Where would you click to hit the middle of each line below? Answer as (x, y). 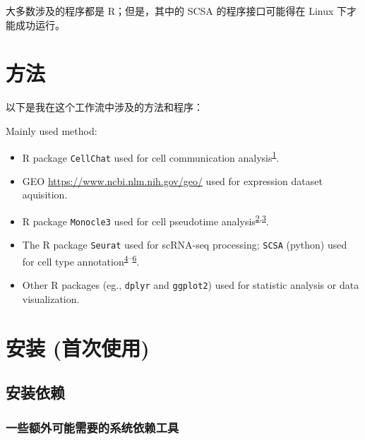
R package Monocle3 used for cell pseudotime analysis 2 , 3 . (145, 220)
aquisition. (45, 195)
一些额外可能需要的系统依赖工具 (92, 427)
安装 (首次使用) (78, 347)
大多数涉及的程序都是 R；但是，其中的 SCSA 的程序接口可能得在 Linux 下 (176, 11)
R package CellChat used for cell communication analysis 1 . (151, 156)
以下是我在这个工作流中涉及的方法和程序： (104, 107)
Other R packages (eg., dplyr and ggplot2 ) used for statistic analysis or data (191, 285)
